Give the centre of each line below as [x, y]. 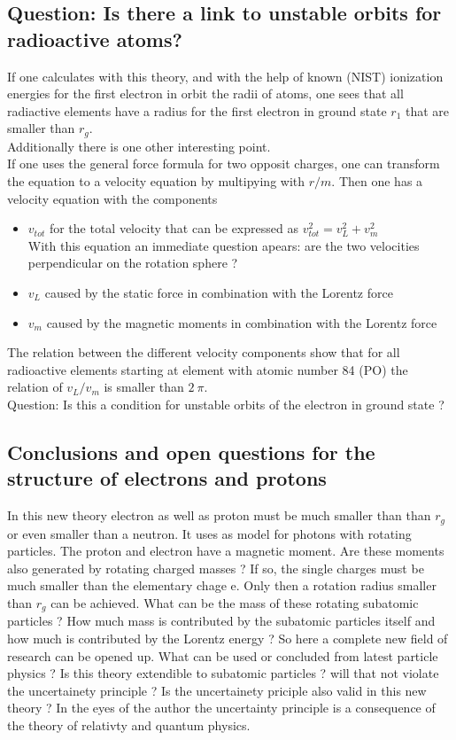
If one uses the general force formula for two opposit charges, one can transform [224, 164]
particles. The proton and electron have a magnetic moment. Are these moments [226, 551]
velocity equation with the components [112, 198]
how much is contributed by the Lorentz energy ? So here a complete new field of [228, 639]
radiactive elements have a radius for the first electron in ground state [197, 110]
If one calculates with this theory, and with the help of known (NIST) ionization [225, 76]
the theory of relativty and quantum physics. [129, 724]
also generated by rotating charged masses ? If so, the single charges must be [216, 568]
